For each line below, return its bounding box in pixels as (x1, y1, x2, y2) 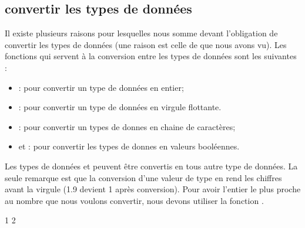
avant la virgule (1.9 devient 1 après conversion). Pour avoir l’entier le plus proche (5, 183, 301, 195)
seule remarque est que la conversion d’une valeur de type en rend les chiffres (5, 171, 282, 183)
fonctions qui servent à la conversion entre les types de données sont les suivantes (5, 50, 297, 62)
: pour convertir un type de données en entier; (18, 81, 184, 93)
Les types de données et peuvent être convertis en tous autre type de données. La (5, 159, 298, 172)
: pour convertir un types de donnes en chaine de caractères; (18, 120, 236, 132)
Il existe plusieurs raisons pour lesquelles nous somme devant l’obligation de (5, 27, 278, 39)
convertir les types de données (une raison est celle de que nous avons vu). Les (5, 38, 287, 50)
